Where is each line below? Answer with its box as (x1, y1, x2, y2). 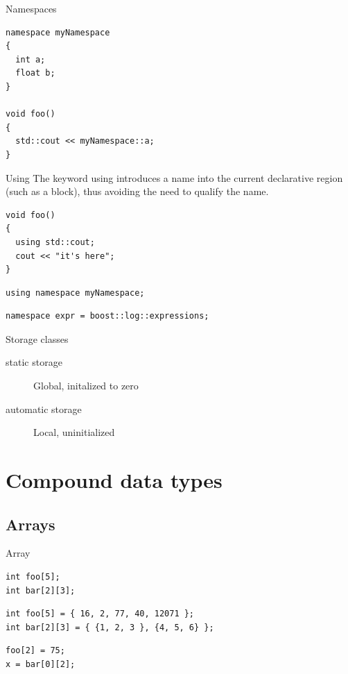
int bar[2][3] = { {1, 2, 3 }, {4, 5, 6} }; (6, 622, 214, 632)
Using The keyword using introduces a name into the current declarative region (6, 170, 343, 185)
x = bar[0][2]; (6, 659, 76, 669)
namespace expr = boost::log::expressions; (6, 311, 209, 321)
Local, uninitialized (33, 425, 115, 439)
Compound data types (6, 466, 223, 494)
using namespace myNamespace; (6, 287, 145, 298)
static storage (6, 355, 62, 369)
